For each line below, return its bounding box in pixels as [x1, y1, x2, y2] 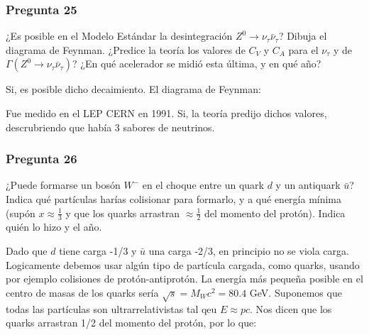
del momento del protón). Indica [204, 205, 346, 220]
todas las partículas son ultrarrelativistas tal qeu [6, 301, 217, 316]
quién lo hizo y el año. [6, 219, 102, 234]
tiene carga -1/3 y [59, 243, 137, 258]
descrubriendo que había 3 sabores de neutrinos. [6, 119, 215, 134]
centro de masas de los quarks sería [6, 285, 159, 300]
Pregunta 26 [6, 150, 77, 167]
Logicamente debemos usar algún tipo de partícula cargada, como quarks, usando [6, 257, 360, 272]
